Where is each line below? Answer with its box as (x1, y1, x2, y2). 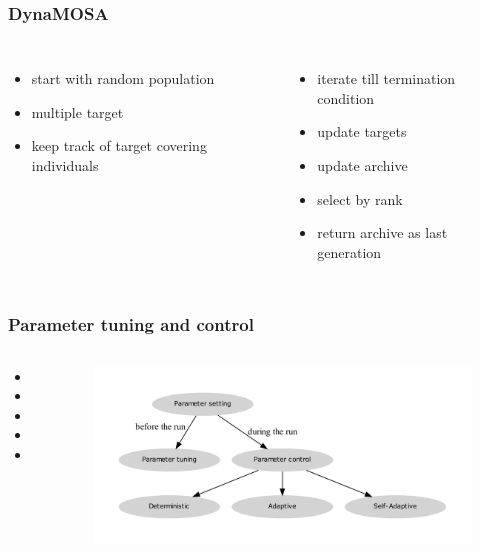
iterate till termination (317, 68, 456, 89)
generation (317, 241, 382, 262)
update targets (317, 121, 407, 142)
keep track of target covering (31, 135, 207, 156)
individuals (31, 155, 99, 175)
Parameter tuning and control (8, 312, 254, 337)
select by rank (317, 188, 403, 209)
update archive (317, 155, 408, 175)
